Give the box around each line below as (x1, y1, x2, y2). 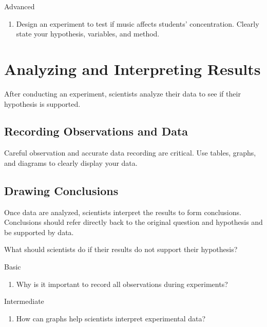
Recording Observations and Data (4, 123, 188, 139)
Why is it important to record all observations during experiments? (16, 278, 228, 289)
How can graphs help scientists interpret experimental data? (16, 313, 206, 323)
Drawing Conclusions (4, 182, 119, 198)
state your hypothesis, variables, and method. (16, 28, 160, 39)
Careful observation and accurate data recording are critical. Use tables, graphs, (4, 147, 256, 158)
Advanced (4, 1, 35, 11)
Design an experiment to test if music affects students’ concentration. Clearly (16, 18, 259, 29)
